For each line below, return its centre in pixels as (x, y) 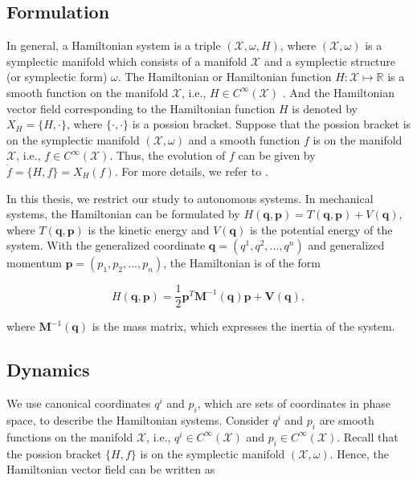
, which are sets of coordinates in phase (294, 403)
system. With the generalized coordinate (106, 245)
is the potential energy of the (321, 229)
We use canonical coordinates (79, 403)
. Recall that (368, 436)
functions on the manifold (70, 436)
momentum (34, 263)
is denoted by (325, 108)
